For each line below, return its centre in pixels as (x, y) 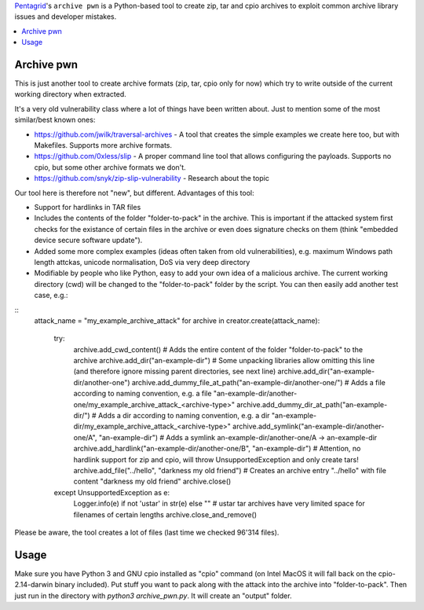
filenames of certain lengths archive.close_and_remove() (165, 514)
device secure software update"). (88, 241)
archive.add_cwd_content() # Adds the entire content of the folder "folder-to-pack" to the (218, 349)
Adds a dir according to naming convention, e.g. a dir (184, 416)
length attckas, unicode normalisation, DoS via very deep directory (142, 262)
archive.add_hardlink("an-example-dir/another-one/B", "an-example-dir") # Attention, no (217, 449)
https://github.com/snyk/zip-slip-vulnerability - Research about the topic (152, 178)
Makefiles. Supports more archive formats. (103, 145)
